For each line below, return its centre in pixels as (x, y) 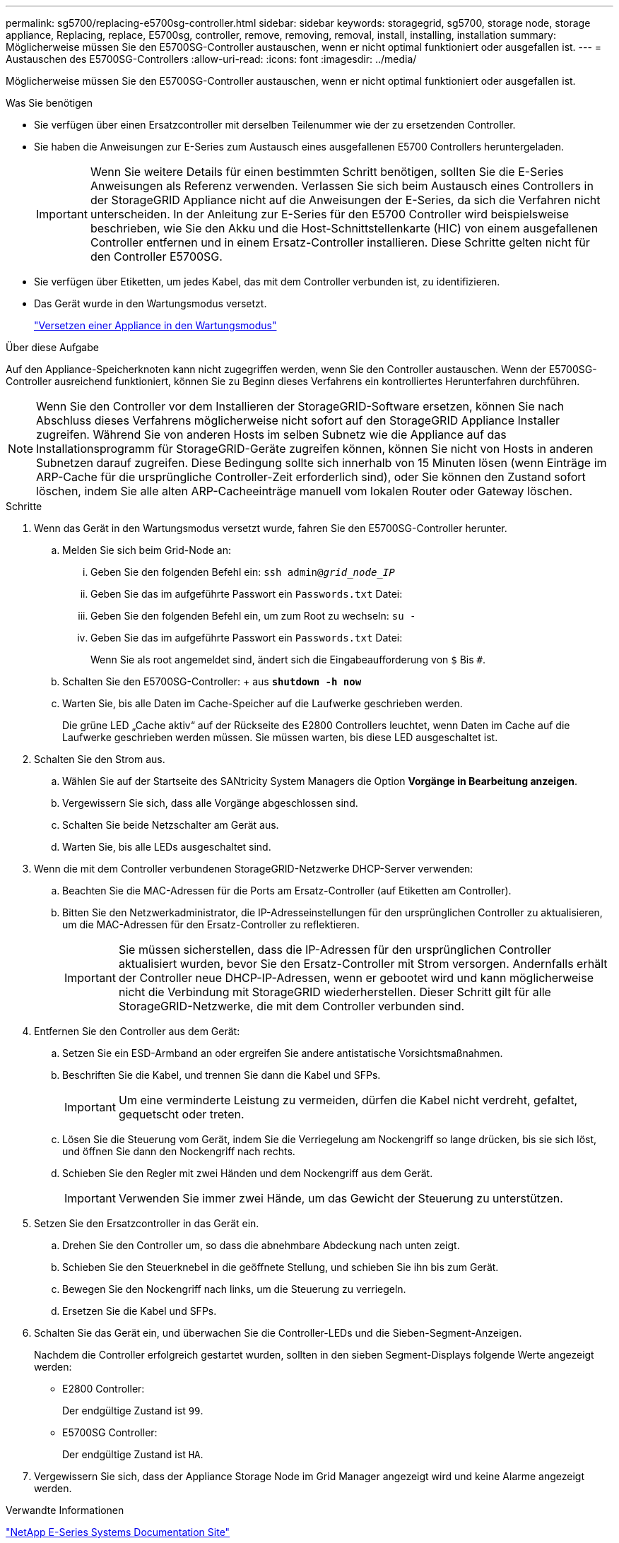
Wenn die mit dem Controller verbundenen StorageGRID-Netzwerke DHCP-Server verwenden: (254, 869)
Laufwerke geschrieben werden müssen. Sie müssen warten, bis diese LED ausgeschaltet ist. (280, 737)
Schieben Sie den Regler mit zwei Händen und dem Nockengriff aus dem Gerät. (248, 1173)
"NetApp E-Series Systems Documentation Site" (118, 1532)
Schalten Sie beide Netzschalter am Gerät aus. (171, 825)
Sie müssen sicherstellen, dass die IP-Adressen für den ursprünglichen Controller (335, 950)
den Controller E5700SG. (156, 256)
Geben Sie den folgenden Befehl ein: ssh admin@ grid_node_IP (243, 572)
